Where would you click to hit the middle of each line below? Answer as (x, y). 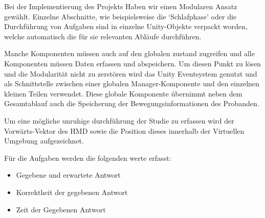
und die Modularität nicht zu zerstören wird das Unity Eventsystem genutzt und (131, 73)
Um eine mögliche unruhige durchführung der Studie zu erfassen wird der (119, 120)
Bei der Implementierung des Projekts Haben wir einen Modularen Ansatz (121, 6)
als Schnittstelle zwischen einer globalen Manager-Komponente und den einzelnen (132, 83)
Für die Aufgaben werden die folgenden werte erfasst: (88, 158)
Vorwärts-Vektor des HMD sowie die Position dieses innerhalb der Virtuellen (124, 130)
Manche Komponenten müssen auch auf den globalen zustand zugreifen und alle (129, 53)
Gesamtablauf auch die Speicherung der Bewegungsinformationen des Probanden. (132, 103)
